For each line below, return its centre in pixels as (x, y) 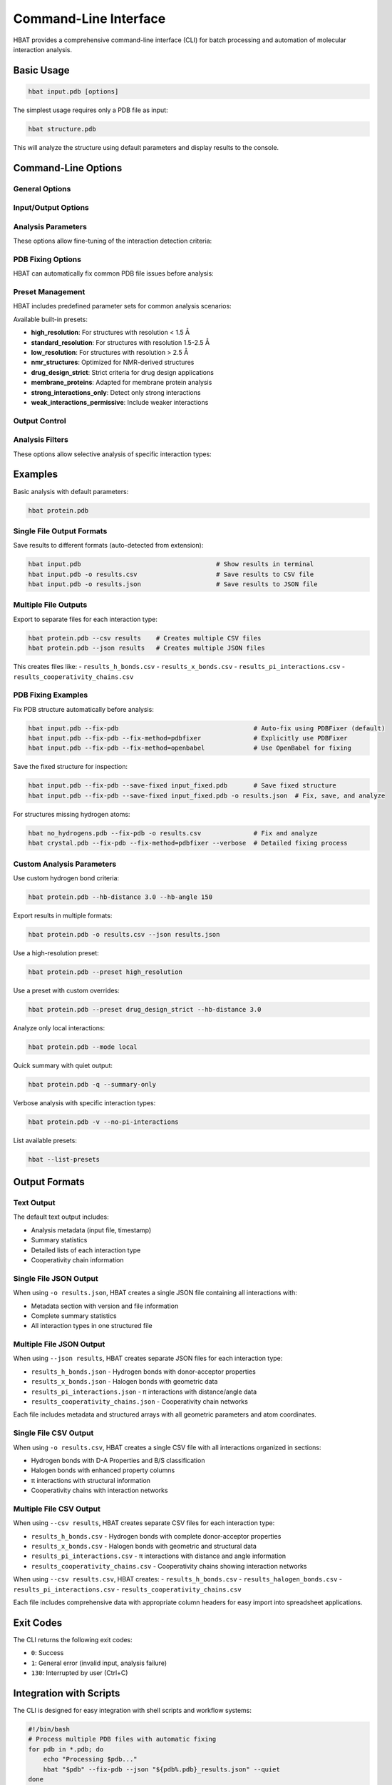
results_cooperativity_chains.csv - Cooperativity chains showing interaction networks (169, 1566)
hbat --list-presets (64, 1159)
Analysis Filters (41, 440)
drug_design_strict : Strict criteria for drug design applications (122, 372)
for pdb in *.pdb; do (66, 1749)
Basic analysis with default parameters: (71, 491)
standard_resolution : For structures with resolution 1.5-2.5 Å (120, 342)
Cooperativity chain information (77, 1259)
